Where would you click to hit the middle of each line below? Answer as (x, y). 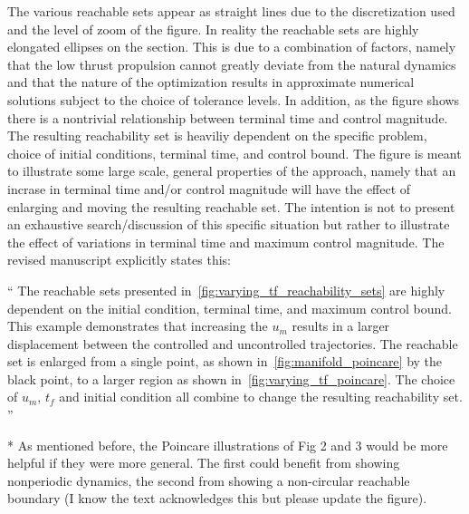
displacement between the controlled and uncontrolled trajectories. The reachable (233, 343)
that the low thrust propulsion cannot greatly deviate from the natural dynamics (232, 64)
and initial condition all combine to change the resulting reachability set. (261, 397)
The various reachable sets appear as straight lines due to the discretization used (231, 11)
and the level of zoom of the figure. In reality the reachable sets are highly (213, 29)
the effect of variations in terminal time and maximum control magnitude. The (226, 242)
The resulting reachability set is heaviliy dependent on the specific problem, (217, 136)
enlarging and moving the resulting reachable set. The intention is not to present (231, 206)
